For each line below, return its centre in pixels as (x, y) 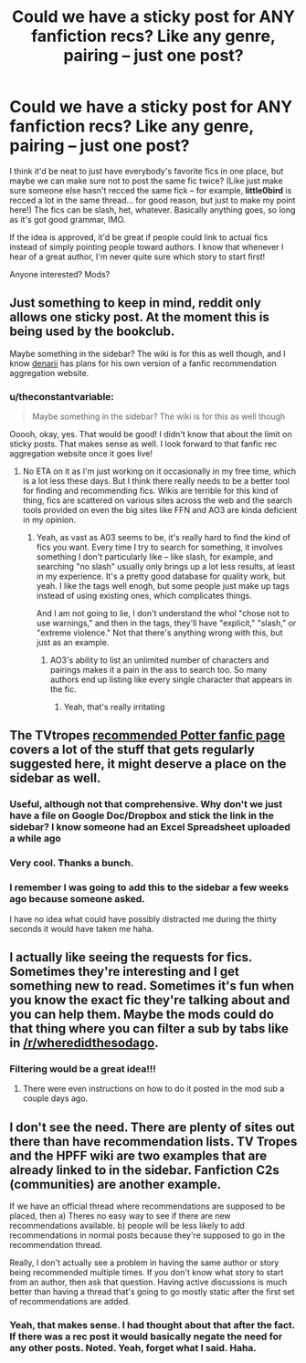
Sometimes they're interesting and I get (124, 971)
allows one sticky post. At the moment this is (139, 317)
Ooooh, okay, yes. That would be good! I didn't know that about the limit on (151, 435)
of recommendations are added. (70, 1302)
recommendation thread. (56, 1245)
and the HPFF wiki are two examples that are (138, 1155)
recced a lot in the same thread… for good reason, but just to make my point (153, 200)
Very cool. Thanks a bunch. (72, 863)
